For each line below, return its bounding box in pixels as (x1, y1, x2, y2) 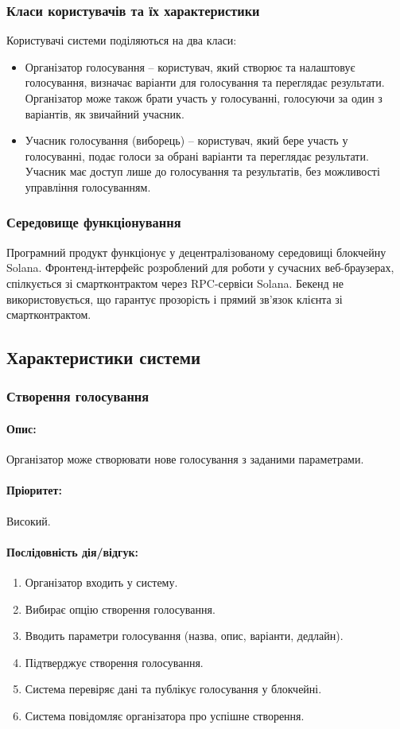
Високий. (6, 512, 51, 529)
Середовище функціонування (6, 212, 181, 232)
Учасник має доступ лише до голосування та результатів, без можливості (25, 163, 380, 180)
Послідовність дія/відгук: (6, 543, 138, 560)
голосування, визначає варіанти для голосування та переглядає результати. (25, 74, 385, 91)
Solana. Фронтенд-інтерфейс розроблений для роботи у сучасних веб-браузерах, (6, 259, 394, 276)
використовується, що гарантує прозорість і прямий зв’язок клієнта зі (6, 290, 343, 307)
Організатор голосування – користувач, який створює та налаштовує (25, 58, 355, 75)
